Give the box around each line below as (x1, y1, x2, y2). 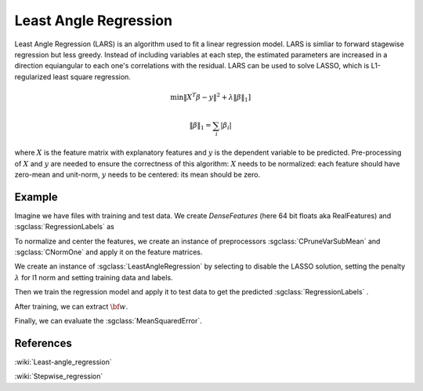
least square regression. (52, 71, 131, 82)
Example (14, 190, 58, 203)
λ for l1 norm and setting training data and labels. (14, 272, 173, 282)
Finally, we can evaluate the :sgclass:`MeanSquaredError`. (14, 316, 203, 325)
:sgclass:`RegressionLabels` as (14, 222, 115, 232)
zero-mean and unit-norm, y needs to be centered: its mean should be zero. (14, 170, 261, 179)
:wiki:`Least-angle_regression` (14, 357, 113, 367)
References (14, 336, 72, 349)
